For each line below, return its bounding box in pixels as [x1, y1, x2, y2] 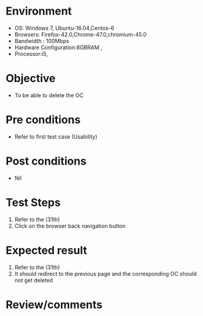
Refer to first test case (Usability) [14, 132, 98, 140]
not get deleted [14, 276, 53, 284]
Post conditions [5, 154, 87, 168]
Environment [5, 4, 72, 18]
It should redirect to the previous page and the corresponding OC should [14, 270, 197, 277]
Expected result [5, 243, 88, 257]
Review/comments [5, 298, 103, 311]
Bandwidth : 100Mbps [14, 37, 69, 44]
